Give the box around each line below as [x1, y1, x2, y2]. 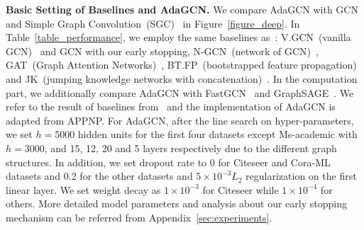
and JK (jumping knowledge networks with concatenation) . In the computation [6, 71, 358, 86]
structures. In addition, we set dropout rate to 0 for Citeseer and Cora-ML [6, 154, 331, 169]
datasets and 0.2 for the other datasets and [6, 168, 193, 183]
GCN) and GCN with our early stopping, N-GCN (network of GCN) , [6, 43, 319, 58]
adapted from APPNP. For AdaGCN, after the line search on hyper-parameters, [6, 113, 354, 127]
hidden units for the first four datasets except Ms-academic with [77, 127, 358, 142]
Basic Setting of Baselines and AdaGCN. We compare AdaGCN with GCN [6, 2, 358, 16]
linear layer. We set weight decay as [6, 182, 161, 197]
